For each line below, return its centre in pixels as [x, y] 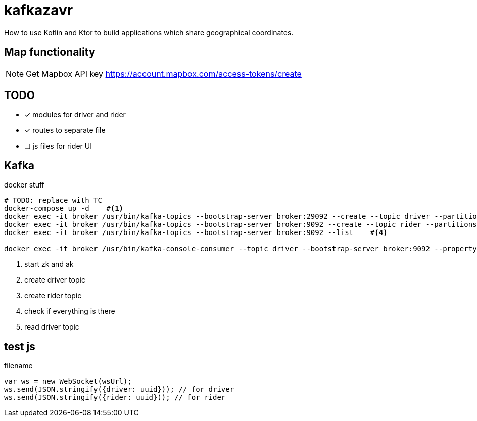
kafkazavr [39, 10]
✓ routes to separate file [65, 130]
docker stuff [24, 185]
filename [18, 366]
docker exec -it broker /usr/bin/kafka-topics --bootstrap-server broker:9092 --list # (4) [196, 233]
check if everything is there [70, 311]
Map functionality [50, 52]
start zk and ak [49, 264]
